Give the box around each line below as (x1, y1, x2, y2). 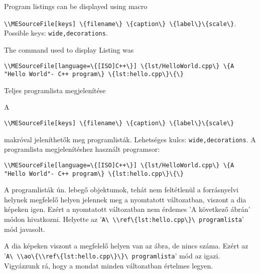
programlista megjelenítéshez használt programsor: (4, 144, 160, 154)
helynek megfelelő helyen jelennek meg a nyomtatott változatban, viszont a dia (4, 194, 246, 204)
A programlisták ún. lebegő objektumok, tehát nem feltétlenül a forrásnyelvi (4, 184, 239, 195)
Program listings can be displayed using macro (4, 1, 148, 11)
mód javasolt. (4, 223, 45, 234)
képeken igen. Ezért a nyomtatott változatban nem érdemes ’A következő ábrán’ (4, 204, 250, 214)
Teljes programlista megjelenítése (4, 85, 106, 95)
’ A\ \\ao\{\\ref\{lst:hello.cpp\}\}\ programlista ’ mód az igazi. (4, 250, 220, 260)
